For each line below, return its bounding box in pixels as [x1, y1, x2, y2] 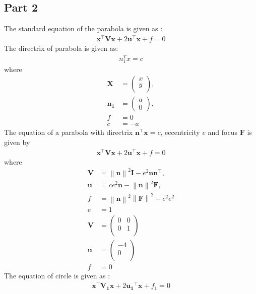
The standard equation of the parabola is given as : [4, 23, 163, 34]
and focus [208, 127, 237, 137]
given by [4, 137, 30, 148]
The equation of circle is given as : [4, 270, 110, 280]
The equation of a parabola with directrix [4, 127, 133, 137]
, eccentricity [160, 127, 200, 137]
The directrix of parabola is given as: [4, 42, 118, 53]
